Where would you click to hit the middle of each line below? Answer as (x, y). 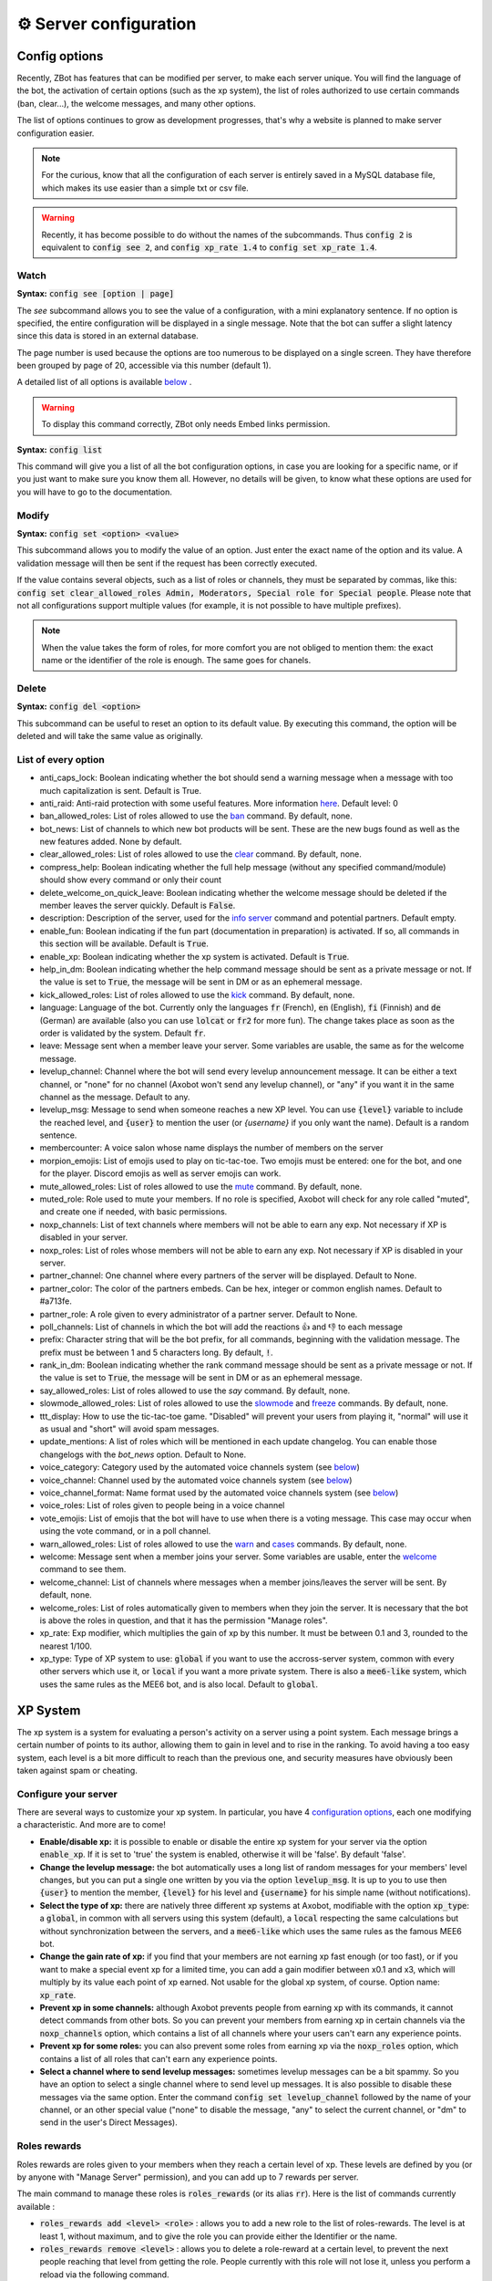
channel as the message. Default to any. (115, 1097)
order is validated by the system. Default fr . (123, 1033)
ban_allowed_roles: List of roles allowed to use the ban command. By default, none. (196, 816)
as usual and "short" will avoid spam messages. (129, 1429)
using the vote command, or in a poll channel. (125, 1531)
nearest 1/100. (66, 1646)
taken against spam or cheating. (77, 1770)
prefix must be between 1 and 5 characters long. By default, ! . (156, 1352)
